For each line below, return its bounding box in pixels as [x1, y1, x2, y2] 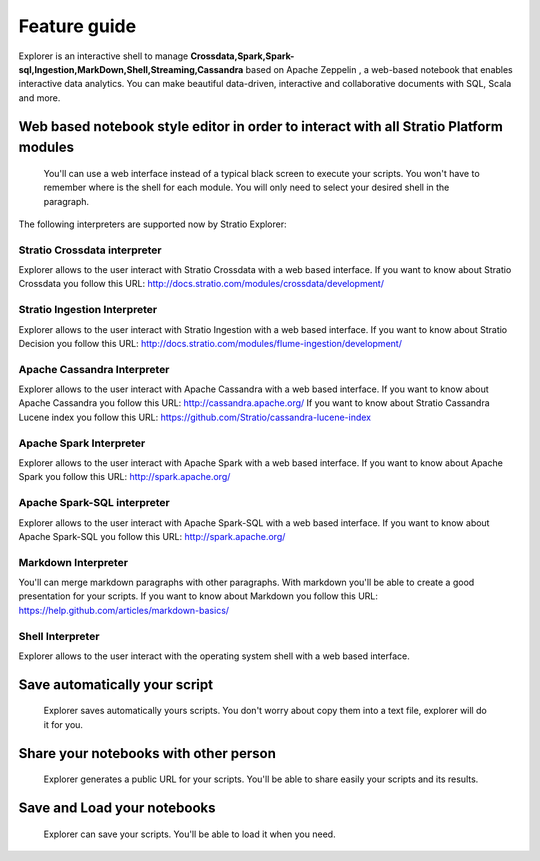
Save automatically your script [18, 676, 214, 693]
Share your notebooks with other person [18, 745, 277, 762]
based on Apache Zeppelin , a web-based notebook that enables [245, 63, 514, 75]
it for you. [43, 718, 84, 730]
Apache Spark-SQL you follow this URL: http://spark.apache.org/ [18, 530, 286, 542]
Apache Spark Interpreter [18, 436, 146, 450]
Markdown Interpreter [18, 555, 129, 569]
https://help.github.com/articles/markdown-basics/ [18, 604, 230, 616]
